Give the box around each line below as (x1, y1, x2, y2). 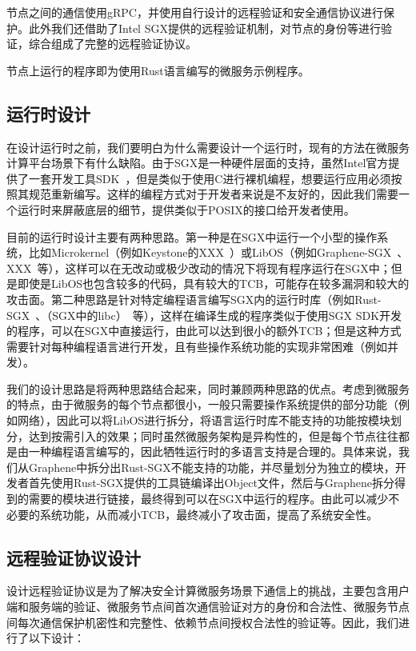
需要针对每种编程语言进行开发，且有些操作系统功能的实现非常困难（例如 (6, 337, 387, 354)
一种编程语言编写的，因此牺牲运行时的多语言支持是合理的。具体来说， (28, 443, 398, 460)
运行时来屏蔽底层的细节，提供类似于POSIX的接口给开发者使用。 (17, 201, 355, 218)
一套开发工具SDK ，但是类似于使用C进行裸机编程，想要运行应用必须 (28, 170, 391, 186)
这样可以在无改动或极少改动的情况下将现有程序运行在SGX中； (65, 259, 391, 276)
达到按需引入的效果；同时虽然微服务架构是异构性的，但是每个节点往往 (28, 427, 398, 444)
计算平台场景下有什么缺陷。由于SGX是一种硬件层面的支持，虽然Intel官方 (6, 154, 389, 171)
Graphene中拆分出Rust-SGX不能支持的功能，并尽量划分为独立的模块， (28, 458, 395, 475)
